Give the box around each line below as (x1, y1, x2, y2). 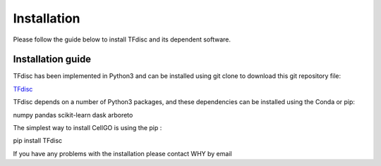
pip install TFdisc (13, 136, 63, 145)
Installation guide (13, 53, 92, 65)
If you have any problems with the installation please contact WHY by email (13, 149, 232, 158)
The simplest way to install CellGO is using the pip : (13, 124, 162, 132)
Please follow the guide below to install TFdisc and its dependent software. (13, 35, 231, 44)
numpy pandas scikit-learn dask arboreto (13, 110, 133, 119)
